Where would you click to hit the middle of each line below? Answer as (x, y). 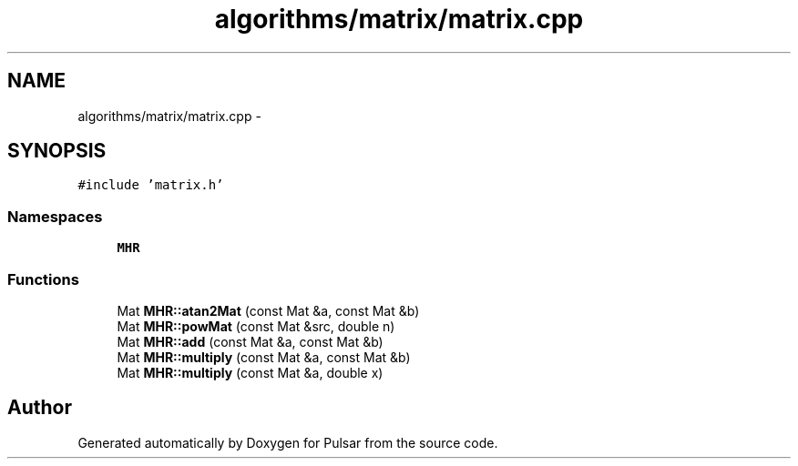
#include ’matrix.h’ (151, 185)
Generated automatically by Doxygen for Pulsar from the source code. (288, 442)
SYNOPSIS (57, 151)
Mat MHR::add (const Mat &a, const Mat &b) (250, 341)
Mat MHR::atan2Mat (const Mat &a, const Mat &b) (268, 310)
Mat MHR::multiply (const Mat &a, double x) (250, 372)
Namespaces (55, 216)
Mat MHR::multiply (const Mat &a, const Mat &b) (264, 357)
